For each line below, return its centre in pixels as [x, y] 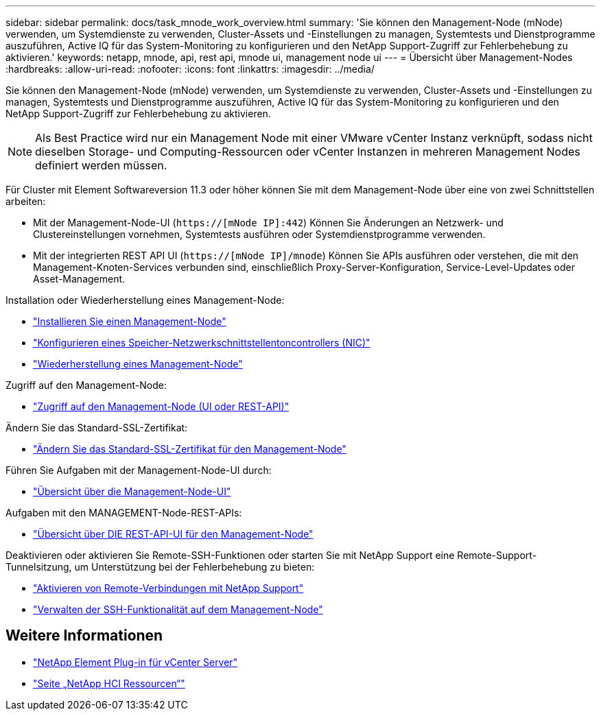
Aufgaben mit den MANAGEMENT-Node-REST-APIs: [124, 513]
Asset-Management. [79, 279]
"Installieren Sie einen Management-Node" [130, 321]
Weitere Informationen [84, 636]
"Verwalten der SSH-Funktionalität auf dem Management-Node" [178, 609]
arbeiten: [26, 201]
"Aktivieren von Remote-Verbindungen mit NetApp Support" [168, 588]
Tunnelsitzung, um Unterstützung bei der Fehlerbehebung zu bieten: [160, 567]
